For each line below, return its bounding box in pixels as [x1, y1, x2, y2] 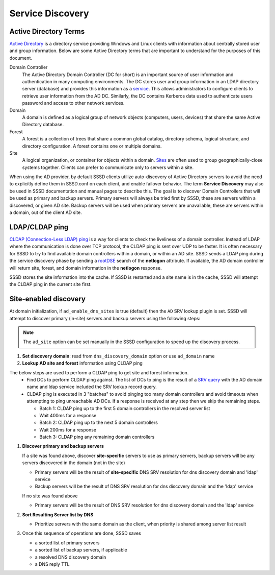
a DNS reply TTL [35, 561, 70, 567]
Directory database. [22, 122, 64, 128]
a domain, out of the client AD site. [9, 209, 82, 215]
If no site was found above [22, 493, 78, 499]
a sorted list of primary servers [35, 539, 100, 546]
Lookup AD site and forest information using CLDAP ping [22, 360, 143, 366]
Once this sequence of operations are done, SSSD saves [22, 530, 141, 536]
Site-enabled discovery [9, 295, 86, 303]
